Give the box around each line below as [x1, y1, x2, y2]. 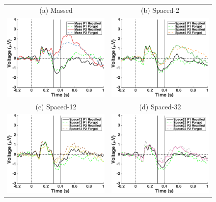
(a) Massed [39, 4, 73, 15]
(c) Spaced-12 [35, 101, 77, 111]
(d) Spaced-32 [139, 101, 181, 111]
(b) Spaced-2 [141, 4, 179, 15]
